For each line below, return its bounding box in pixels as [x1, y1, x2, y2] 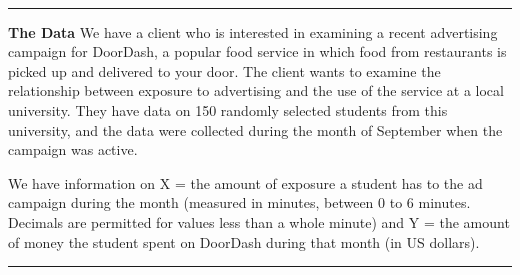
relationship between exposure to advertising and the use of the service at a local [8, 80, 504, 101]
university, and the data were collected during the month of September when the [8, 119, 503, 140]
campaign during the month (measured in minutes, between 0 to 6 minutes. [8, 192, 471, 213]
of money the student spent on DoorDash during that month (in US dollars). [8, 231, 480, 252]
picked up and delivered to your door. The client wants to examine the [8, 60, 441, 81]
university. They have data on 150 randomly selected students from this [8, 99, 448, 120]
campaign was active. [8, 139, 138, 160]
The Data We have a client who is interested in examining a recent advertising [8, 21, 498, 42]
